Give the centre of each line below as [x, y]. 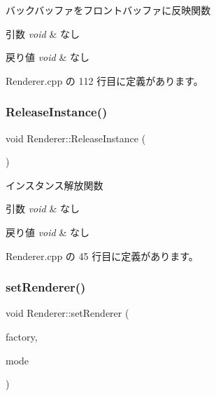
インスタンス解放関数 [55, 185]
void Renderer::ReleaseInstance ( [76, 138]
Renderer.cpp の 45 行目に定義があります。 [102, 255]
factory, [22, 336]
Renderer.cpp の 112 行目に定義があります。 [105, 80]
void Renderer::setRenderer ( [67, 313]
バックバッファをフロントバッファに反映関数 [108, 10]
